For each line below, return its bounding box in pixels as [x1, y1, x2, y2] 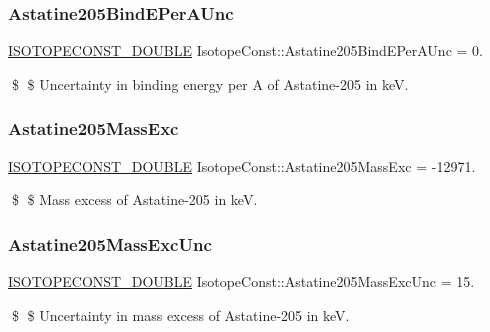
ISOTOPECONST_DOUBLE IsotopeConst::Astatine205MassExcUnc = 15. [8, 271, 475, 292]
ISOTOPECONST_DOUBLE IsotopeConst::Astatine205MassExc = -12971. [8, 155, 476, 176]
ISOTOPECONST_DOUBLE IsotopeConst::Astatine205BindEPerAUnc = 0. [8, 40, 483, 61]
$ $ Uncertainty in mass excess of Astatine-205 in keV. [11, 304, 350, 325]
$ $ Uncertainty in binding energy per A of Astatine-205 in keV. [11, 73, 409, 94]
